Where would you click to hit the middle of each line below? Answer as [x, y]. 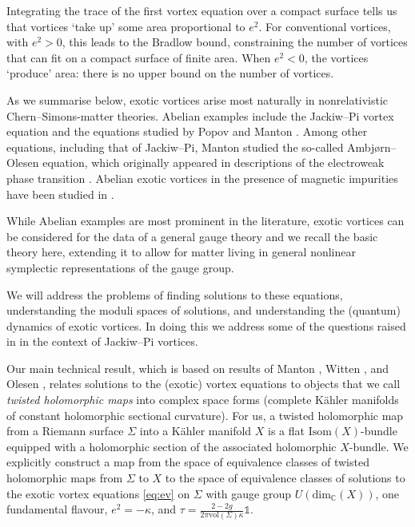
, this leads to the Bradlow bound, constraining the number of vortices [235, 42]
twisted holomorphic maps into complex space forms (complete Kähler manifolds [203, 400]
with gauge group [249, 493]
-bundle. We [379, 446]
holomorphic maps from [65, 478]
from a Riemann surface [65, 431]
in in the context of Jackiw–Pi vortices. [102, 341]
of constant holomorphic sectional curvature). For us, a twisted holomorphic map [205, 415]
